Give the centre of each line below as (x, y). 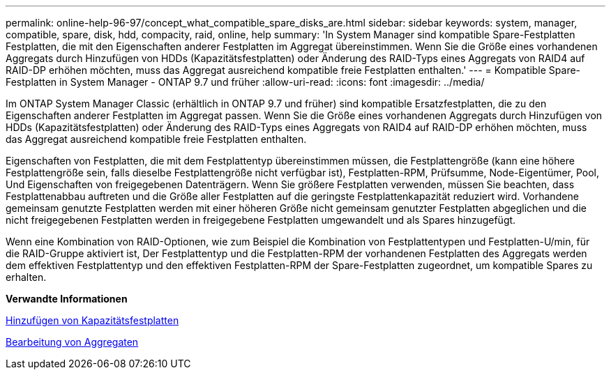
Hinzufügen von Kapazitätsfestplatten (92, 320)
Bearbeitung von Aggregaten (72, 342)
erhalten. (26, 277)
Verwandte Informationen (67, 299)
